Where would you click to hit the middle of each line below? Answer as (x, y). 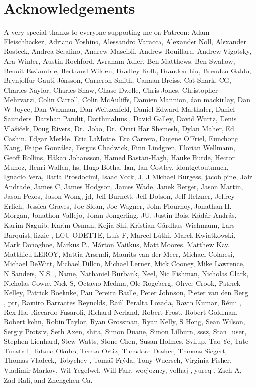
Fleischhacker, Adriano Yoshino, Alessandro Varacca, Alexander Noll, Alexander (125, 41)
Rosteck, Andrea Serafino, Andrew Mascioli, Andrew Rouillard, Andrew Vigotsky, (128, 51)
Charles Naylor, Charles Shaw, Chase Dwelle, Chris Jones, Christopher (111, 89)
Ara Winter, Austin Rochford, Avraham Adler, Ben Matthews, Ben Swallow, (120, 60)
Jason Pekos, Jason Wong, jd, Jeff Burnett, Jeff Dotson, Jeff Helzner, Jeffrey (119, 196)
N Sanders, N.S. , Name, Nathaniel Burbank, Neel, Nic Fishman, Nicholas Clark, (126, 273)
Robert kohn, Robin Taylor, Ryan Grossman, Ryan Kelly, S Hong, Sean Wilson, (125, 321)
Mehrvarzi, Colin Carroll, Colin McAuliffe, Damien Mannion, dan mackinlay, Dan (127, 99)
